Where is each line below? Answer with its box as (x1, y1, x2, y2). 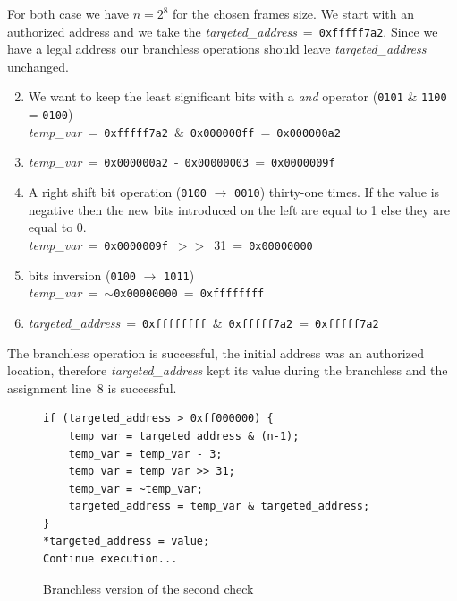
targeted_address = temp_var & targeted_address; (68, 500, 370, 513)
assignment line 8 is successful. (7, 378, 177, 397)
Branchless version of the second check (43, 579, 254, 597)
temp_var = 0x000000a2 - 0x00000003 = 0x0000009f (28, 152, 335, 171)
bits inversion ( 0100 (28, 265, 137, 284)
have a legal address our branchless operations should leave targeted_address (7, 39, 427, 58)
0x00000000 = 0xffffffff (114, 283, 265, 302)
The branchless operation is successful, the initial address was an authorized (7, 343, 424, 362)
